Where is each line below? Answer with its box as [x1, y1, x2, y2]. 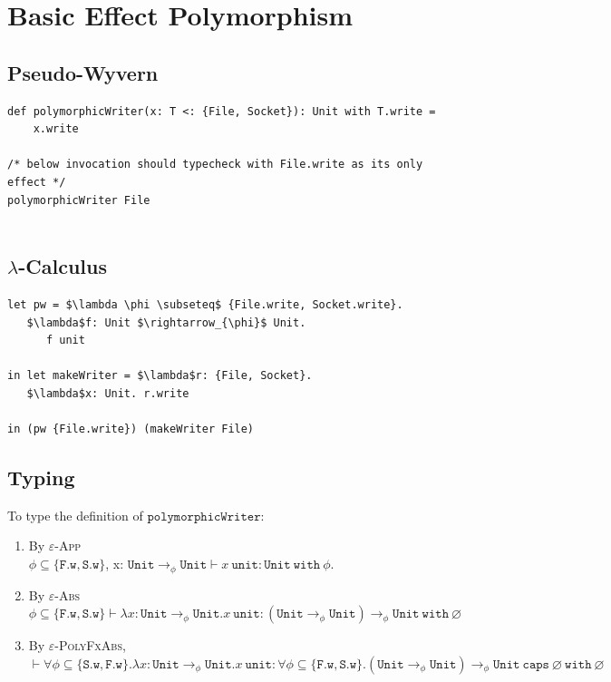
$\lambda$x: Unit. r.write [26, 386, 189, 400]
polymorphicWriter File [7, 193, 150, 207]
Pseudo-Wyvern [7, 58, 159, 86]
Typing [7, 463, 75, 492]
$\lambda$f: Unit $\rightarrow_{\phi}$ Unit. [26, 316, 306, 329]
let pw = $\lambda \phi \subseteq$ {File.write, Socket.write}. [7, 297, 403, 311]
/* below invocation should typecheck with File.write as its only [7, 158, 423, 171]
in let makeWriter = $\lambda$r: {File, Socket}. [7, 369, 313, 383]
